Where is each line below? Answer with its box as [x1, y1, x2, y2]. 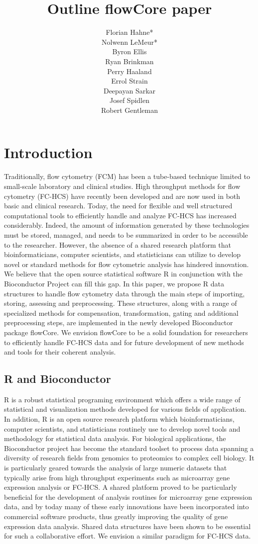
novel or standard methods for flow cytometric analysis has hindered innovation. [4, 259, 249, 269]
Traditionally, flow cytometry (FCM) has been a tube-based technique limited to [4, 171, 250, 181]
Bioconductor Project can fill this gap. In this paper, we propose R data [4, 278, 224, 288]
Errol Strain [111, 76, 148, 86]
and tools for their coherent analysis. [4, 347, 116, 357]
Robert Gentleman [101, 104, 158, 115]
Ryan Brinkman [105, 56, 154, 66]
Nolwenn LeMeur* [102, 36, 157, 47]
